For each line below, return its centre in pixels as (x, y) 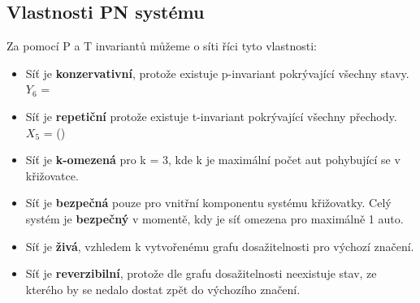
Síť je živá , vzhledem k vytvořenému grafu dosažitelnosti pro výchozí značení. (220, 246)
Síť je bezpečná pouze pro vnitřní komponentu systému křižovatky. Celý (208, 203)
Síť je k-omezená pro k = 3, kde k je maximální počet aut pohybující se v (213, 160)
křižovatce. (52, 175)
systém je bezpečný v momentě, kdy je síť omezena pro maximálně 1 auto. (214, 218)
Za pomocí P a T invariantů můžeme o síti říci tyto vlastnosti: (162, 46)
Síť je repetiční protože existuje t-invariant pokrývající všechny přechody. (211, 116)
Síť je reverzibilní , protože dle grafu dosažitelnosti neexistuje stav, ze (201, 273)
